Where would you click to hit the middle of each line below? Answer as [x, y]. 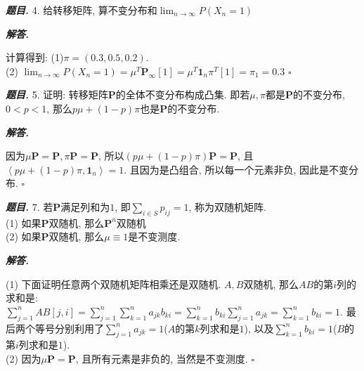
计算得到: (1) [35, 57]
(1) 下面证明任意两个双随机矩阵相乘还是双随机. [113, 284]
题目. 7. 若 [30, 206]
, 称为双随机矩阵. [227, 206]
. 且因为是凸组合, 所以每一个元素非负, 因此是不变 [236, 169]
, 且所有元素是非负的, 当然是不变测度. [162, 358]
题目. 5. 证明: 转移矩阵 [57, 95]
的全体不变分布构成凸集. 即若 [183, 95]
